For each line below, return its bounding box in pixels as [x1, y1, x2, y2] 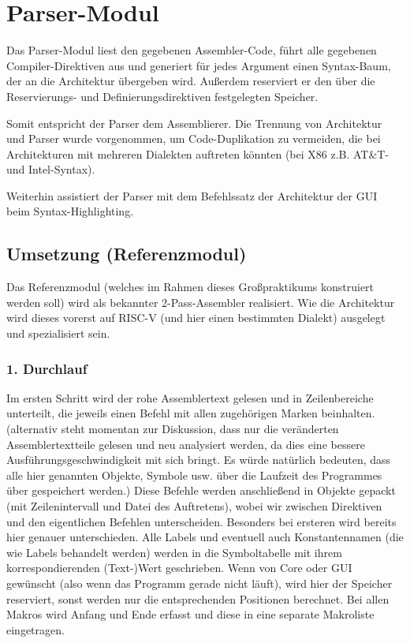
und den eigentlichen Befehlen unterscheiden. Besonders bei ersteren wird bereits [6, 513, 397, 529]
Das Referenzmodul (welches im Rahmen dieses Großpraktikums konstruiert [6, 279, 375, 295]
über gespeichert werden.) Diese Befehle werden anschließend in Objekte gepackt [6, 482, 396, 499]
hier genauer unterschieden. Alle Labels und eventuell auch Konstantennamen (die [6, 529, 404, 545]
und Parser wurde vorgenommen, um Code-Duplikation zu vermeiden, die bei [6, 130, 381, 147]
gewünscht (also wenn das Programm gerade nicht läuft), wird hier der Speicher [6, 574, 393, 591]
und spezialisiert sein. [6, 325, 110, 342]
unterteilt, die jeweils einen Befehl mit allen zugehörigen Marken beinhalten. [6, 405, 375, 421]
